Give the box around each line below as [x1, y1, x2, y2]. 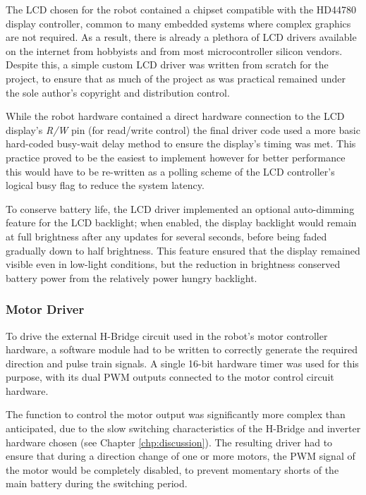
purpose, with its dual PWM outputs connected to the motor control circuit [6, 369, 334, 384]
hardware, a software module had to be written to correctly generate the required [6, 342, 358, 357]
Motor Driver [6, 300, 85, 318]
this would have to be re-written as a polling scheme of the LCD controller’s [6, 164, 335, 178]
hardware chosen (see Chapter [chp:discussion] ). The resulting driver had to [6, 434, 333, 449]
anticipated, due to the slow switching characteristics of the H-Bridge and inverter [6, 421, 361, 436]
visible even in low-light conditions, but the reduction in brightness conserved [6, 257, 341, 271]
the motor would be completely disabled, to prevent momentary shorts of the [6, 462, 339, 477]
